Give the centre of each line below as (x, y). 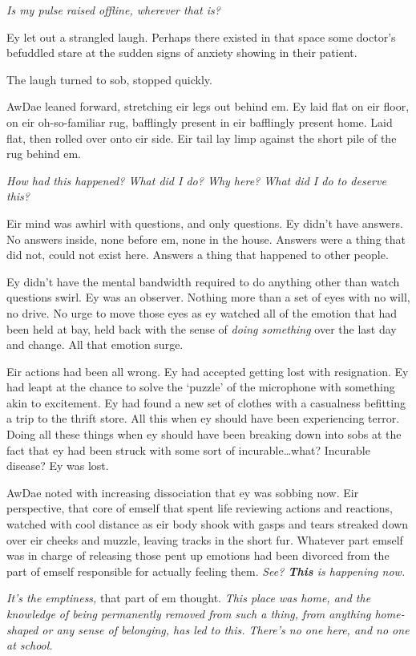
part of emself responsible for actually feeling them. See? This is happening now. (206, 571)
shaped (22, 629)
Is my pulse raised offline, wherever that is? (113, 10)
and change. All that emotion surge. (95, 344)
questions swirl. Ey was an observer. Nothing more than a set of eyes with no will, (208, 297)
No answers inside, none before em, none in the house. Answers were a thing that (206, 239)
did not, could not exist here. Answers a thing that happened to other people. (198, 255)
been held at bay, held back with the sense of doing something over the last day (202, 328)
